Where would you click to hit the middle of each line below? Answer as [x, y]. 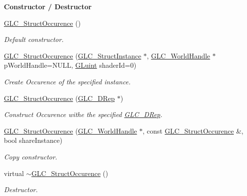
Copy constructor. [31, 156]
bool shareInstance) [33, 140]
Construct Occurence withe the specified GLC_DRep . [83, 114]
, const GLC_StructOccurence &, [193, 130]
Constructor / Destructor [48, 6]
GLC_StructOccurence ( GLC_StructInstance [73, 55]
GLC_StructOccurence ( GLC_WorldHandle [71, 130]
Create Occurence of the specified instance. [67, 81]
